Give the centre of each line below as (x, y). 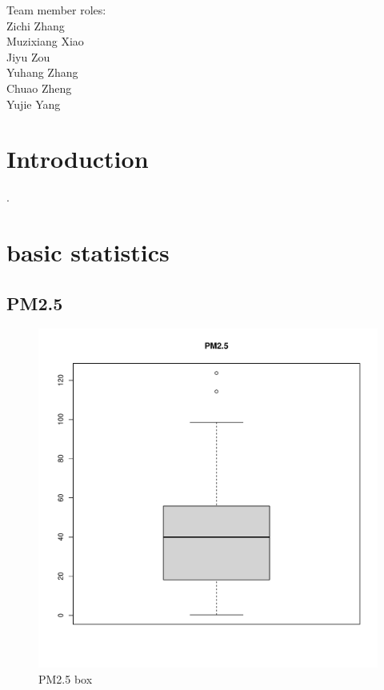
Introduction (78, 159)
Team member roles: (56, 10)
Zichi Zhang (36, 25)
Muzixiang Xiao (45, 41)
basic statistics (88, 252)
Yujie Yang (34, 104)
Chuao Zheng (39, 88)
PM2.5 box (66, 679)
